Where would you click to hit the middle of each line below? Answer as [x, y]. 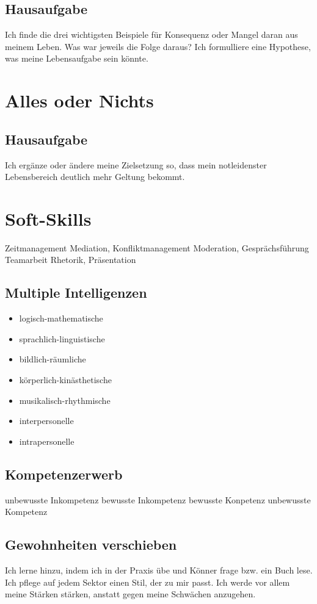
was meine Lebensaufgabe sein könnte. [77, 58]
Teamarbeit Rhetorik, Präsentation [71, 260]
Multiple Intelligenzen [76, 293]
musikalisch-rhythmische [65, 400]
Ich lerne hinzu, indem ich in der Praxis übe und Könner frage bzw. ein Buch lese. [159, 570]
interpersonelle [46, 421]
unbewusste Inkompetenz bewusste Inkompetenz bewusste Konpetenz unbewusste [158, 499]
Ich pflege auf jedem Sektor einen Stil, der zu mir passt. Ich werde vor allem [148, 582]
